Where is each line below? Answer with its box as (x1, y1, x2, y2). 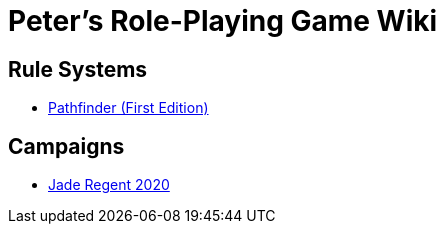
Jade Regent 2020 (48, 176, 170, 194)
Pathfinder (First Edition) (48, 99, 209, 117)
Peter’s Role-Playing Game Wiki (8, 4, 438, 38)
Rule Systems (8, 56, 148, 82)
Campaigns (8, 133, 125, 159)
